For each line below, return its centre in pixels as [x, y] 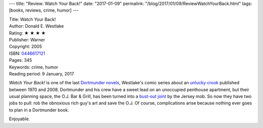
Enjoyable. [19, 119]
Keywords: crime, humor [34, 67]
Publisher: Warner [27, 39]
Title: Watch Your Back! [32, 19]
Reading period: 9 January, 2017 [41, 73]
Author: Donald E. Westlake [37, 26]
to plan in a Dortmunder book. [39, 110]
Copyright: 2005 [26, 47]
